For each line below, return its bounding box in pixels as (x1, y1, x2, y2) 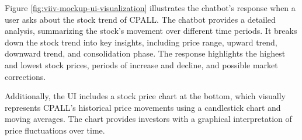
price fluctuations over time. (5, 124, 105, 136)
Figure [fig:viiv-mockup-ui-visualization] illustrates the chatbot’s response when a (5, 2, 296, 13)
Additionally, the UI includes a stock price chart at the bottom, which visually (5, 90, 286, 102)
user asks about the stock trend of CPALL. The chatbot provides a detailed (5, 13, 276, 25)
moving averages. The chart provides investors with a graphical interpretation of (5, 113, 292, 125)
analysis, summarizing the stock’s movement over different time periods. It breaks (5, 24, 297, 37)
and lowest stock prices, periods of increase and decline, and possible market (5, 58, 278, 71)
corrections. (5, 70, 46, 82)
